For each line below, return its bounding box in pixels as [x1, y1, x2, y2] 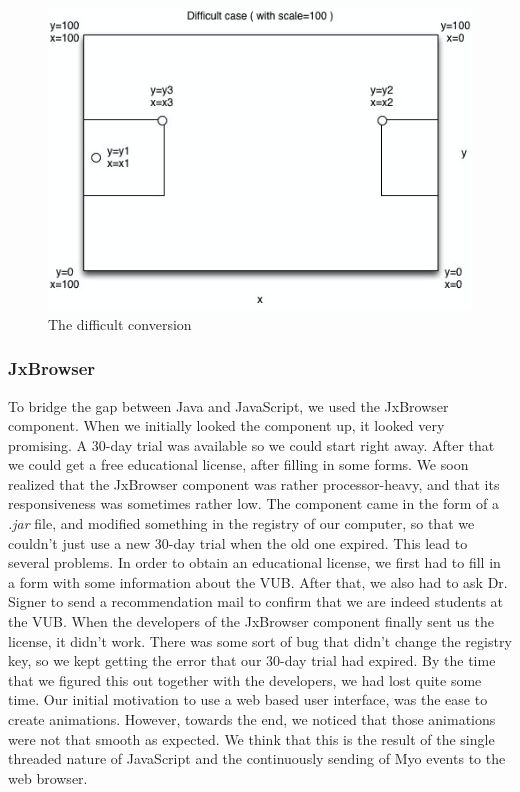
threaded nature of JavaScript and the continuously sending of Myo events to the [8, 748, 506, 769]
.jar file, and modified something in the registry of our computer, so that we [8, 513, 475, 534]
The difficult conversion [48, 313, 192, 334]
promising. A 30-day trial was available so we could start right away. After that [8, 434, 495, 455]
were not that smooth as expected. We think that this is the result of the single [8, 728, 495, 749]
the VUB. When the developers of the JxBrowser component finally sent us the [8, 611, 494, 632]
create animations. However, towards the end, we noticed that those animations [8, 709, 496, 729]
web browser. [8, 767, 88, 788]
